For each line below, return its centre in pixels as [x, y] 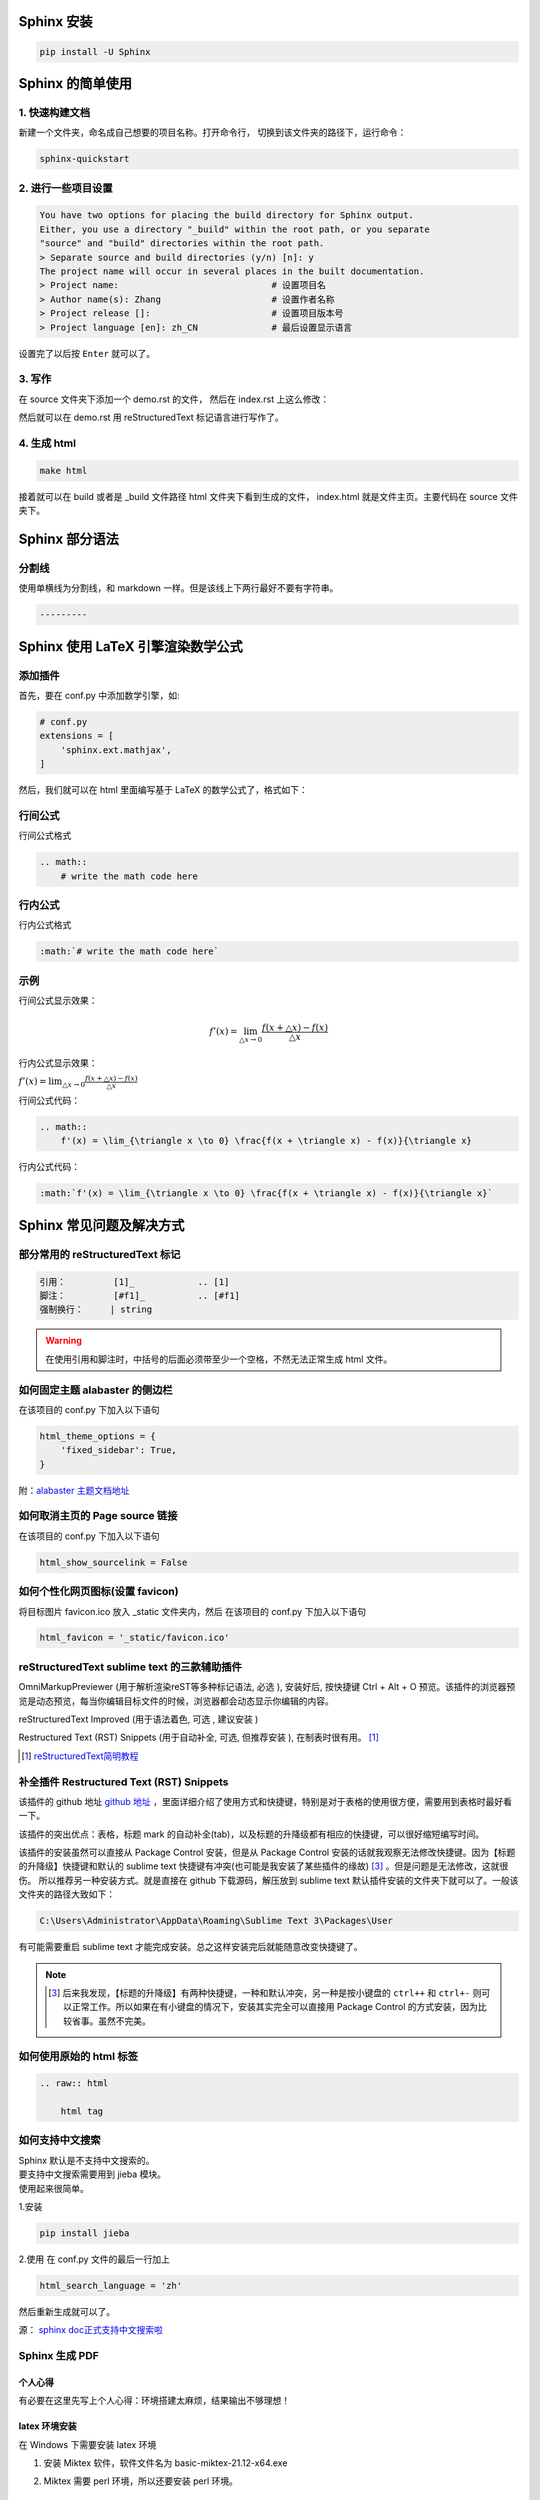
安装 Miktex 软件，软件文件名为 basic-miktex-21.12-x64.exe [165, 2463]
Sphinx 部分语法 [68, 538]
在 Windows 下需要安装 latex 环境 [87, 2444]
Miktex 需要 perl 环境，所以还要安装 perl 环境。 [141, 2481]
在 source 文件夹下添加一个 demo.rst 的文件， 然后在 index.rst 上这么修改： [174, 399]
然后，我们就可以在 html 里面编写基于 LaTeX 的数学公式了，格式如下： [163, 790]
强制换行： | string [96, 1309]
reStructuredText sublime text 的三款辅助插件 [130, 1667]
